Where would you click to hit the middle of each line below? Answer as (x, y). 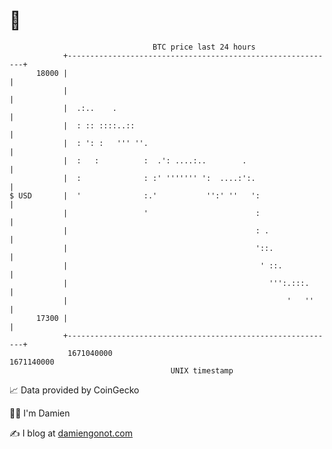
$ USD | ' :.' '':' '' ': (135, 195)
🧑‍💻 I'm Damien (40, 413)
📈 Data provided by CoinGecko (74, 390)
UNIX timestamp (202, 370)
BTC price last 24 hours (204, 47)
